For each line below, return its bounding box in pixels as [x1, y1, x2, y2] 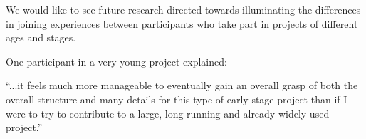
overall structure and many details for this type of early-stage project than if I [6, 91, 347, 106]
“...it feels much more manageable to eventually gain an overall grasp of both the [6, 78, 358, 93]
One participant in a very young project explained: [6, 53, 227, 68]
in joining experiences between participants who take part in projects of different [6, 16, 358, 31]
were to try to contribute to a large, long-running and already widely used [6, 105, 330, 120]
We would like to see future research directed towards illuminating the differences [6, 2, 361, 16]
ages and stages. [6, 30, 76, 45]
